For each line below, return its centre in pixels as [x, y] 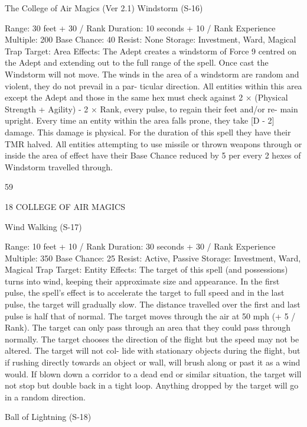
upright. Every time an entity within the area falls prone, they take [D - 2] [140, 120]
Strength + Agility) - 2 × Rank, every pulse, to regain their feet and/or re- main [151, 109]
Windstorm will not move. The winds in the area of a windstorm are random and [152, 74]
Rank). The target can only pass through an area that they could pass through [148, 327]
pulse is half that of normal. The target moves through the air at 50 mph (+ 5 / [150, 316]
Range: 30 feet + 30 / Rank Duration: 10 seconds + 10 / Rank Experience [140, 28]
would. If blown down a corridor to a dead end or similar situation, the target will [153, 373]
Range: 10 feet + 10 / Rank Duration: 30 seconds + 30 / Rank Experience [140, 246]
